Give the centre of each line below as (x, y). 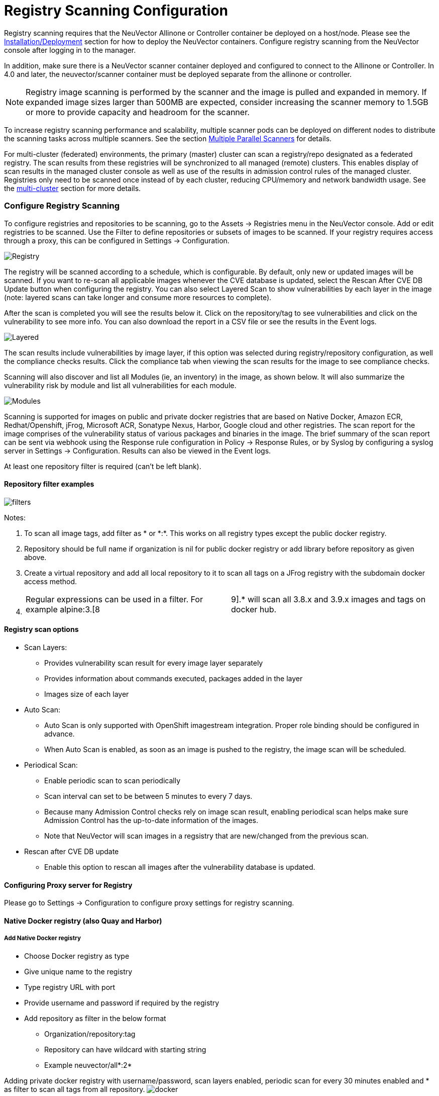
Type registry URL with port (70, 987)
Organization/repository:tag (90, 1034)
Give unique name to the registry (78, 971)
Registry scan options (41, 629)
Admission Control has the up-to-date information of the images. (151, 820)
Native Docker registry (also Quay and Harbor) (83, 921)
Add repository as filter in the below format (95, 1018)
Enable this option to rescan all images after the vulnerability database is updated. (180, 867)
